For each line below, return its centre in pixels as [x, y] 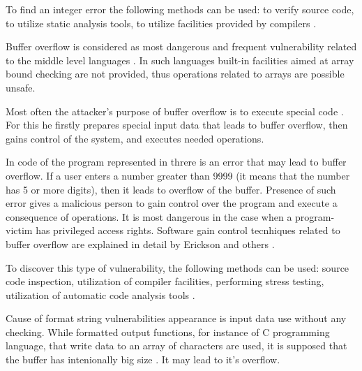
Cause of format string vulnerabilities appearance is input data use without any [176, 318]
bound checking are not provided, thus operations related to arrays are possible [175, 74]
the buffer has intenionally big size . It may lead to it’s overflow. [143, 359]
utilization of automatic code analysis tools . [100, 294]
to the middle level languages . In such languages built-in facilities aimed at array [180, 60]
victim [19, 230]
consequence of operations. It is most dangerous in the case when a [149, 216]
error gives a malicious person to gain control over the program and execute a [172, 203]
